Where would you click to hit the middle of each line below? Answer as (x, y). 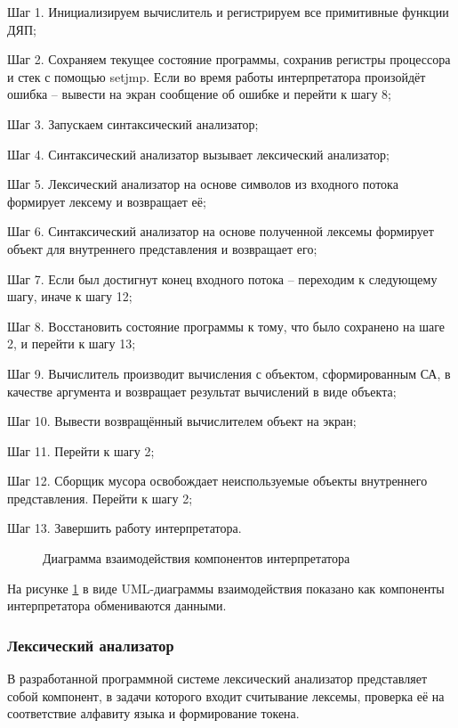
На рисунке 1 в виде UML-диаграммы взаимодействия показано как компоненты (226, 588)
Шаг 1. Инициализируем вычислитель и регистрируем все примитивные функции (228, 12)
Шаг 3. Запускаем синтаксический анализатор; (133, 123)
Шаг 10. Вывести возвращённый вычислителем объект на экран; (182, 421)
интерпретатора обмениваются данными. (117, 605)
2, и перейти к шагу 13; (72, 344)
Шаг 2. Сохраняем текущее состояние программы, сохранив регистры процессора (229, 59)
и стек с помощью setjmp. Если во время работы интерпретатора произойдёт (217, 76)
